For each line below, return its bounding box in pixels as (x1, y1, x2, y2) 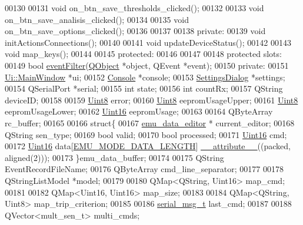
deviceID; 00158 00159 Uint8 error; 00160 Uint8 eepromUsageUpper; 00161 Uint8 (5, 93, 298, 106)
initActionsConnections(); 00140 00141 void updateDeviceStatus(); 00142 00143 (5, 36, 291, 48)
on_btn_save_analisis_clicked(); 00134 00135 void (5, 13, 189, 25)
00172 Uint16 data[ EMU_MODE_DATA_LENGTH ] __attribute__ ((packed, (5, 140, 291, 152)
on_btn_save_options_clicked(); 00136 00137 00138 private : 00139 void (5, 25, 266, 37)
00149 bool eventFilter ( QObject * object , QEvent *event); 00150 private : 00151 (5, 59, 289, 71)
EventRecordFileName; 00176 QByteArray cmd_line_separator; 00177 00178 (5, 163, 284, 175)
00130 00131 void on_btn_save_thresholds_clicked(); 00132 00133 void (5, 2, 264, 14)
